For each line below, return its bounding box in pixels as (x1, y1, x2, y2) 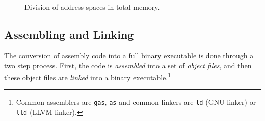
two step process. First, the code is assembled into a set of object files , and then (4, 60, 252, 71)
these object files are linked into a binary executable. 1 (4, 70, 171, 82)
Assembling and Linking (4, 26, 134, 42)
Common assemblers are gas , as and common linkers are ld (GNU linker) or (16, 97, 256, 107)
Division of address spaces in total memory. (24, 2, 160, 12)
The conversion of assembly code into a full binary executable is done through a (4, 50, 254, 60)
